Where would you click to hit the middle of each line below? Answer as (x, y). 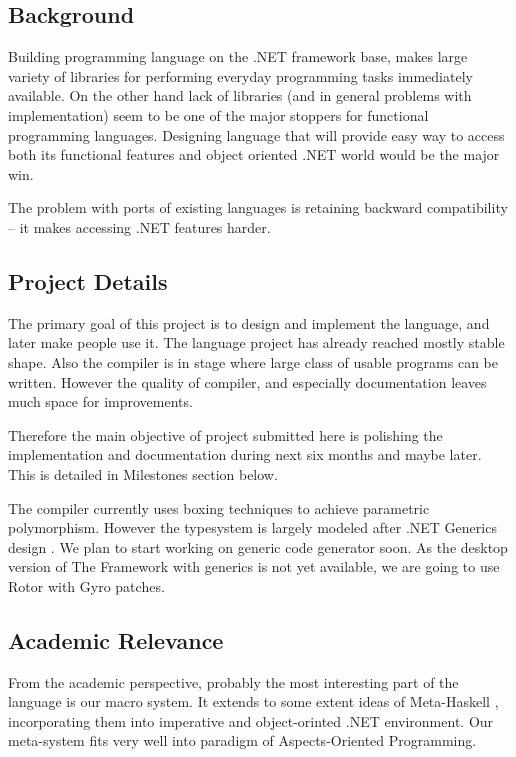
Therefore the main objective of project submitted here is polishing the (225, 434)
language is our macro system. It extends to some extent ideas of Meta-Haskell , (253, 701)
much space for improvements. (100, 401)
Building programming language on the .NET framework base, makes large (238, 56)
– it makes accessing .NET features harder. (139, 226)
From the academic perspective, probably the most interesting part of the (233, 681)
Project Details (88, 280)
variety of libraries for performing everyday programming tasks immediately (240, 75)
